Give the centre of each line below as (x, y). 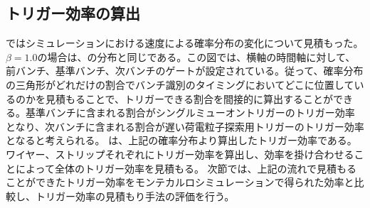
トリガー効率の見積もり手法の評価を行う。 (135, 196)
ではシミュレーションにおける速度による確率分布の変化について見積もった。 (185, 43)
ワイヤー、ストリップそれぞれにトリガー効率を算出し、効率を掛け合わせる (180, 154)
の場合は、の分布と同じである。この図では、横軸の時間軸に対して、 (196, 56)
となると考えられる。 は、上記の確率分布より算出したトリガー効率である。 (181, 140)
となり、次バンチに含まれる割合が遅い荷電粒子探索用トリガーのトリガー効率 (185, 126)
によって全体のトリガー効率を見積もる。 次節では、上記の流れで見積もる (186, 168)
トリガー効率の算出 (73, 13)
